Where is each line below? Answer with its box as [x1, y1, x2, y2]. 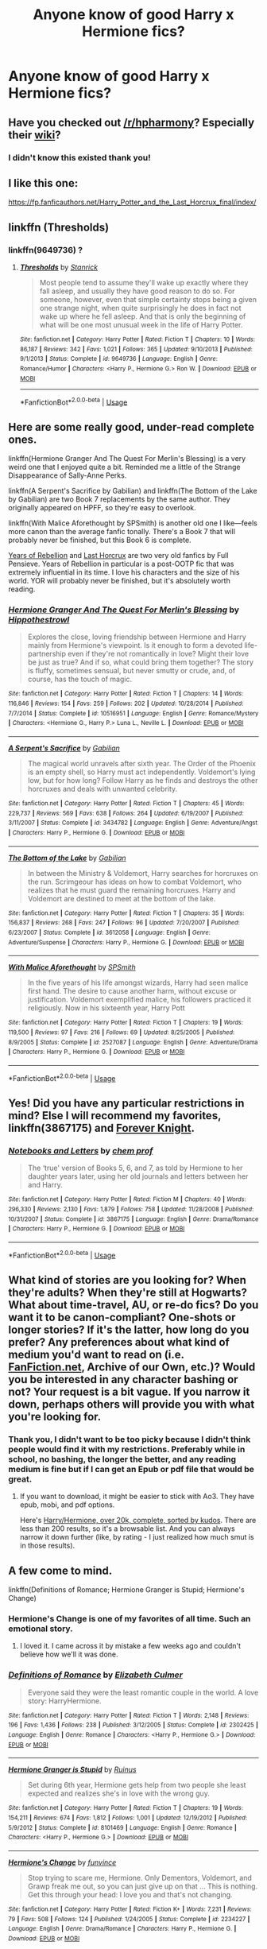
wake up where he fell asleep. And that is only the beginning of [39, 312, 246, 321]
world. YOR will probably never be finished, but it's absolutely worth [8, 576, 230, 586]
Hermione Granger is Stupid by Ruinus [8, 1765, 137, 1774]
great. [8, 1473, 33, 1484]
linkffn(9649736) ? [8, 244, 83, 255]
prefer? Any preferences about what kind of [8, 1335, 230, 1349]
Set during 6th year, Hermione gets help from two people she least [27, 1780, 246, 1790]
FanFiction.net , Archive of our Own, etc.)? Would [8, 1360, 256, 1374]
